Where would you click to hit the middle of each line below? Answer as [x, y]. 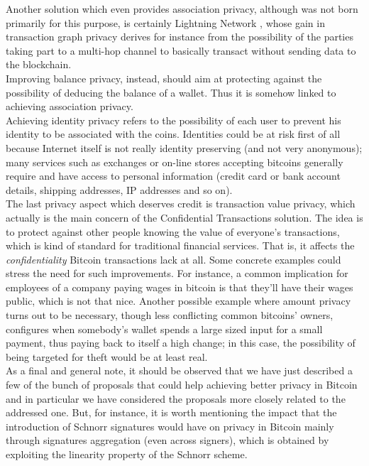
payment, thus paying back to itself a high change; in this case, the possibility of [181, 343]
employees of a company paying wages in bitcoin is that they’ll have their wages [180, 287]
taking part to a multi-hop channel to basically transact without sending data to [181, 50]
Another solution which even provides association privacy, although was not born [182, 9]
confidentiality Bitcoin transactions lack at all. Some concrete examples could [174, 259]
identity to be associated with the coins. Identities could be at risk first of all [173, 134]
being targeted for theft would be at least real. [107, 356]
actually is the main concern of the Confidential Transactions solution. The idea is [184, 217]
